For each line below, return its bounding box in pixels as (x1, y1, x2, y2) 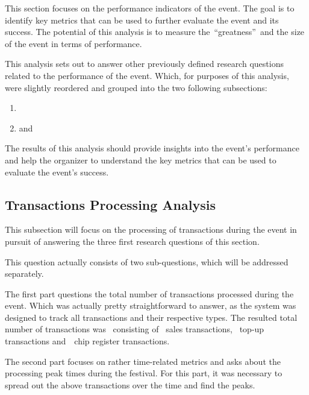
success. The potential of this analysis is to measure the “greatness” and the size (5, 25, 305, 38)
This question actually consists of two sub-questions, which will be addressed (5, 255, 289, 268)
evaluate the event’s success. (5, 165, 109, 178)
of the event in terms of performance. (5, 37, 142, 49)
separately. (5, 267, 44, 280)
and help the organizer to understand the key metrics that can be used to (5, 153, 276, 166)
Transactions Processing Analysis (5, 195, 216, 213)
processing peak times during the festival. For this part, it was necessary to (5, 367, 282, 379)
